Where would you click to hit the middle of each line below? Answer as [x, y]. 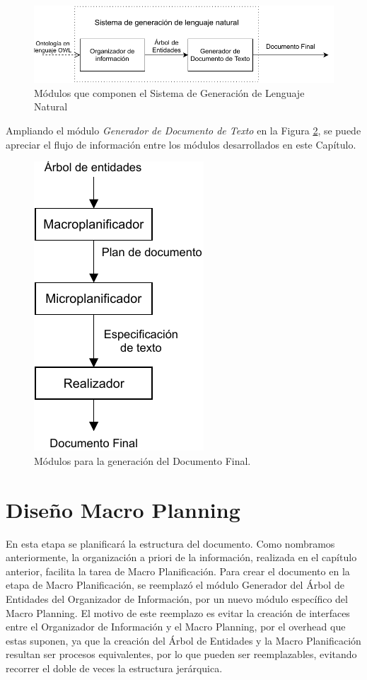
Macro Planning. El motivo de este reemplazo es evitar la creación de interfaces [178, 612]
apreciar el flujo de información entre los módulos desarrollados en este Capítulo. [181, 144]
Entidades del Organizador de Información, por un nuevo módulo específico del [177, 598]
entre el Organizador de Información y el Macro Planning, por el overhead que [176, 627]
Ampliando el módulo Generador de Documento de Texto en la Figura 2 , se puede [183, 131]
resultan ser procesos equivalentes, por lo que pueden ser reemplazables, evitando [181, 654]
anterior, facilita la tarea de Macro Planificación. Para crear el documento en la [178, 571]
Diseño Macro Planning [123, 509]
